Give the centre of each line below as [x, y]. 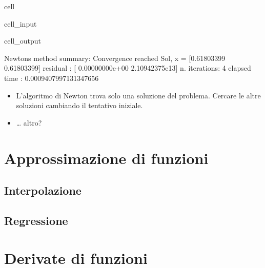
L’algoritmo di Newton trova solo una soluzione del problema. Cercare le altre [138, 95]
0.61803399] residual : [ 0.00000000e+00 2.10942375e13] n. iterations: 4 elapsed [128, 68]
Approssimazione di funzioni [106, 158]
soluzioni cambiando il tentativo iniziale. [79, 105]
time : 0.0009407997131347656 [52, 78]
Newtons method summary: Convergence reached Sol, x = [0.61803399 [115, 58]
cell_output [23, 41]
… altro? [29, 122]
